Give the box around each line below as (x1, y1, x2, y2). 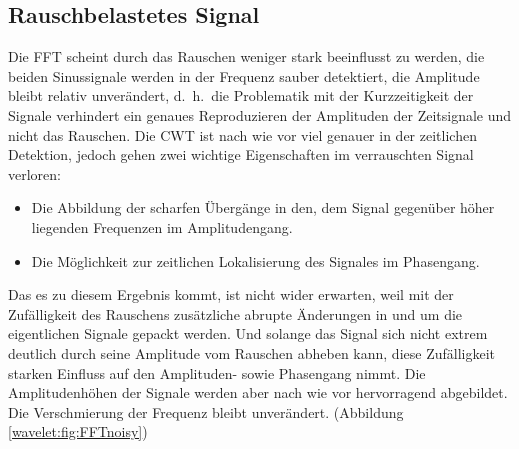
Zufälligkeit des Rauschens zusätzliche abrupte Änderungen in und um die (8, 303, 463, 324)
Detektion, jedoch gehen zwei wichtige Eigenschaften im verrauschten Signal (8, 144, 474, 165)
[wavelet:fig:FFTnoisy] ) (8, 421, 148, 442)
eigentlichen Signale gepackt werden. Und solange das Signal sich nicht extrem (8, 323, 488, 344)
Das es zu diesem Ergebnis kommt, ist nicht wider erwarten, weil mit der (8, 284, 454, 305)
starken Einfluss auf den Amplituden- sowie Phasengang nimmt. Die (8, 362, 426, 383)
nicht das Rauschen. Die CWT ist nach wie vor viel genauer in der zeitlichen (8, 124, 477, 145)
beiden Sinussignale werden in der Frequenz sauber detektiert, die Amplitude (8, 65, 480, 86)
